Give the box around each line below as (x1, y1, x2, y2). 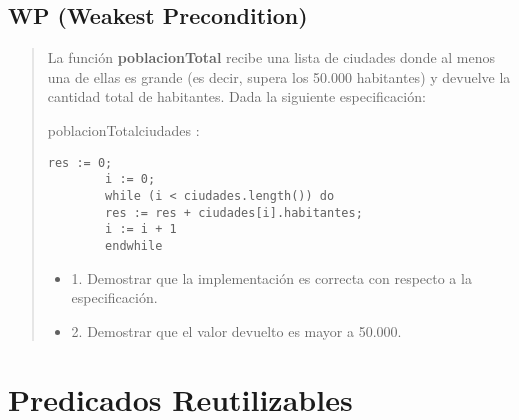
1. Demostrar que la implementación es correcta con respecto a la (71, 267, 472, 288)
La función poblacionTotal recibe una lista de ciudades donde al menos (47, 47, 496, 68)
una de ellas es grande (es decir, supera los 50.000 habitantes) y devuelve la (47, 66, 511, 87)
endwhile (105, 238, 163, 253)
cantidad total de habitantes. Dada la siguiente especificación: (47, 86, 426, 107)
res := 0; (47, 155, 113, 170)
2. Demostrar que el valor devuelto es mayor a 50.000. (71, 320, 402, 341)
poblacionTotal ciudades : (47, 119, 200, 140)
